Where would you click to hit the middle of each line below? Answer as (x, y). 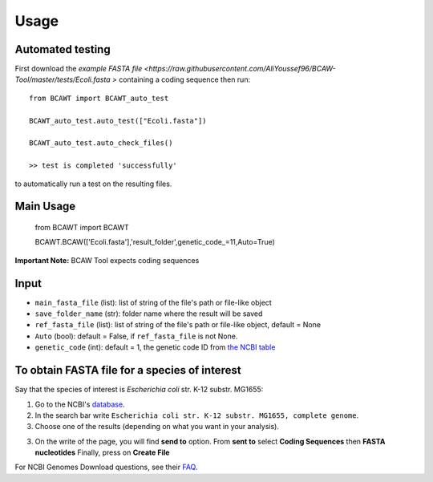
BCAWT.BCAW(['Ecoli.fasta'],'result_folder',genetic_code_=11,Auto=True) (155, 242)
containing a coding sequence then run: (185, 79)
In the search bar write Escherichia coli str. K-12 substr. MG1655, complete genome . (197, 415)
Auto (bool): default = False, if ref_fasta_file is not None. (136, 336)
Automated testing (63, 49)
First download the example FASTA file (79, 69)
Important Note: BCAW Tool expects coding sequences (107, 260)
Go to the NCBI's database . (80, 404)
